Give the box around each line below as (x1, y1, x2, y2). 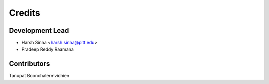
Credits (9, 7, 41, 18)
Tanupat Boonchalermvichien (9, 73, 70, 79)
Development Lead (9, 26, 69, 35)
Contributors (9, 60, 50, 68)
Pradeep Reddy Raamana (21, 46, 74, 52)
